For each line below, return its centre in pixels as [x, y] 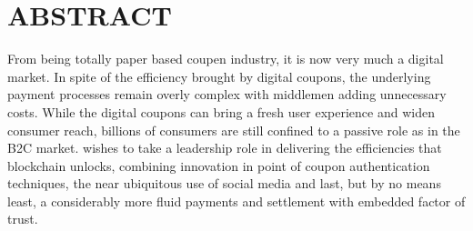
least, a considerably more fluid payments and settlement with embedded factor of [236, 201]
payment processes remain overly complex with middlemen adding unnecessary [227, 94]
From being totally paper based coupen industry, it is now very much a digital [226, 59]
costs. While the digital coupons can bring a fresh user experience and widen [221, 111]
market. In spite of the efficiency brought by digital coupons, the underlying [219, 76]
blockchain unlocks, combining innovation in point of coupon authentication [219, 165]
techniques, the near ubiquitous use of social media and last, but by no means [224, 183]
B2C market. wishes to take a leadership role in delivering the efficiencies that [225, 148]
